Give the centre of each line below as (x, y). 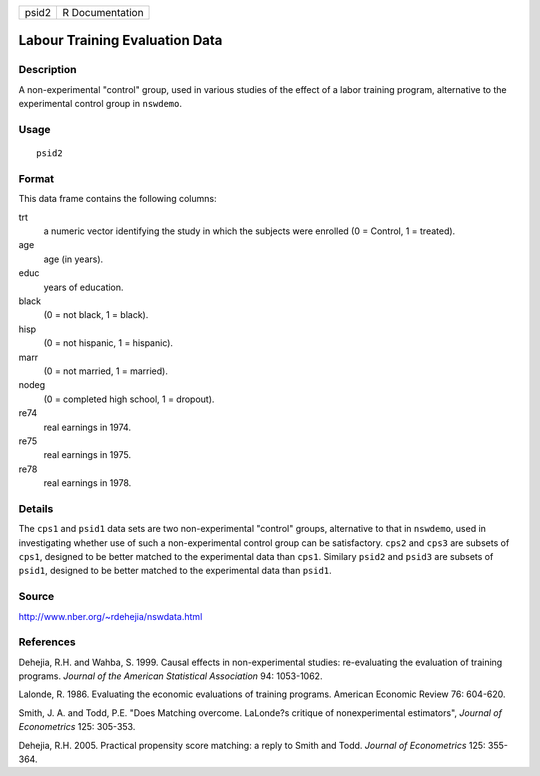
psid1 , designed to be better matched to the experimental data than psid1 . (175, 571)
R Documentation (102, 12)
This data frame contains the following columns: (117, 199)
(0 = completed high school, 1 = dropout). (129, 399)
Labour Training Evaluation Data (120, 40)
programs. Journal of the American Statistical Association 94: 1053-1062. (170, 676)
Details (36, 508)
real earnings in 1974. (87, 427)
